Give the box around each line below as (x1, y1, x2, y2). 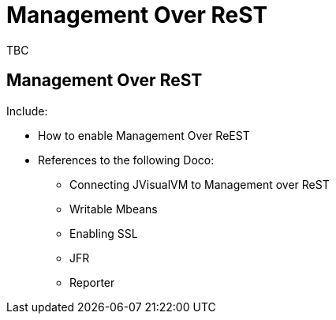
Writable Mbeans (69, 201, 158, 216)
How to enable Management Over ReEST (38, 128, 250, 142)
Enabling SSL (69, 226, 138, 240)
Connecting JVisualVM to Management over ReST (69, 177, 330, 191)
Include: (6, 104, 48, 118)
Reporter (69, 275, 115, 289)
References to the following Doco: (38, 152, 215, 167)
